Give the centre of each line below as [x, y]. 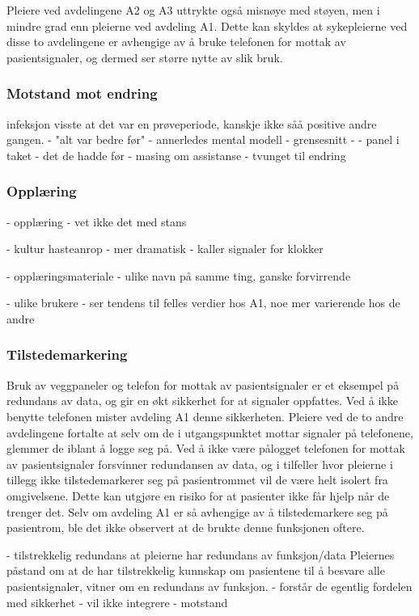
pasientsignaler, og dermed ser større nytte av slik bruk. [145, 57]
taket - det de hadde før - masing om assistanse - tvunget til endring [176, 155]
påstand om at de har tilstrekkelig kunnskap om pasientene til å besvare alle [196, 570]
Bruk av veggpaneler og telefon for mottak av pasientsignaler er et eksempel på [203, 384]
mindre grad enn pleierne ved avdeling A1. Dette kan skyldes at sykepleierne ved [207, 25]
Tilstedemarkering [67, 354]
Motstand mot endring [82, 93]
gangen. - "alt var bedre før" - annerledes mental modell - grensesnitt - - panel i [203, 139]
